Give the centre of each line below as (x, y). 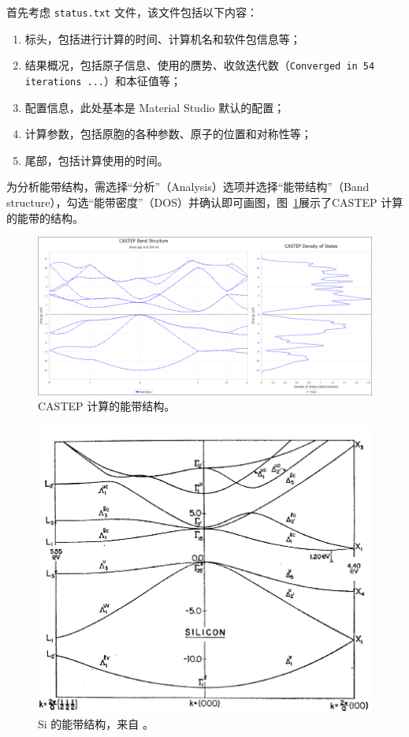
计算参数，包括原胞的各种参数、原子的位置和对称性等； (168, 134)
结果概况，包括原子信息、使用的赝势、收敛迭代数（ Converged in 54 (200, 65)
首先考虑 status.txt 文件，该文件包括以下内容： (132, 12)
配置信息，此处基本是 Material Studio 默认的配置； (155, 107)
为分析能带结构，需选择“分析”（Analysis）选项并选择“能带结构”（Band (188, 187)
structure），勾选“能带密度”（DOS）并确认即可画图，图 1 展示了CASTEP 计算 (205, 202)
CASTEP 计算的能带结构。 (107, 406)
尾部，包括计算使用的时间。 (97, 160)
